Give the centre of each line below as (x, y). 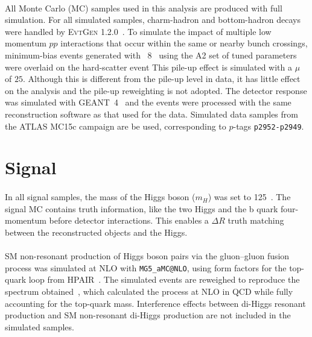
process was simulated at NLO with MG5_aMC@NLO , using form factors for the (146, 267)
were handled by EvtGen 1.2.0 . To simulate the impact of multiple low (138, 31)
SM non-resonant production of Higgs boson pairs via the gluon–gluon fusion (147, 256)
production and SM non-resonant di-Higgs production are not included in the (148, 315)
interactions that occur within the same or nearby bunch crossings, (184, 43)
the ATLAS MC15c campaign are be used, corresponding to (116, 126)
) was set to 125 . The (249, 197)
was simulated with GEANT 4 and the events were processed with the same (148, 102)
